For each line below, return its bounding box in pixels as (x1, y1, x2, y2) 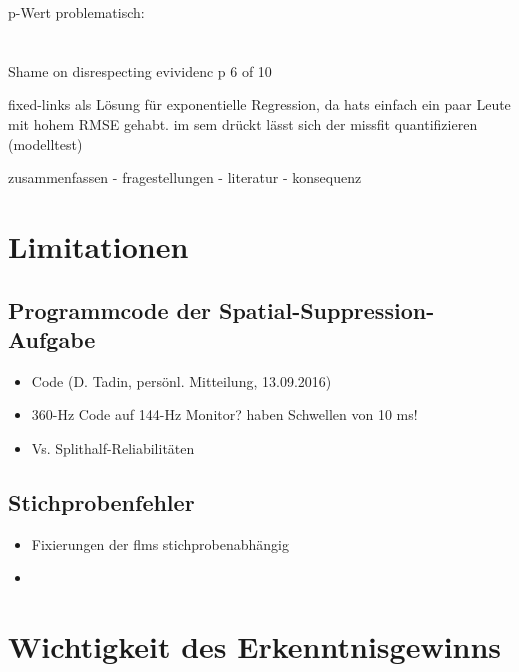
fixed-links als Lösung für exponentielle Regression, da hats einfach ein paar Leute (8, 94, 511, 115)
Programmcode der (8, 294, 211, 325)
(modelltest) (8, 133, 83, 154)
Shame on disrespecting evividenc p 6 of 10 (8, 60, 272, 81)
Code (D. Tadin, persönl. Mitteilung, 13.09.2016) (31, 370, 332, 391)
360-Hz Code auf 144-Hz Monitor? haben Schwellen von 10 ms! (31, 404, 418, 425)
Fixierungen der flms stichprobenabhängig (31, 533, 289, 554)
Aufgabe (8, 323, 96, 354)
